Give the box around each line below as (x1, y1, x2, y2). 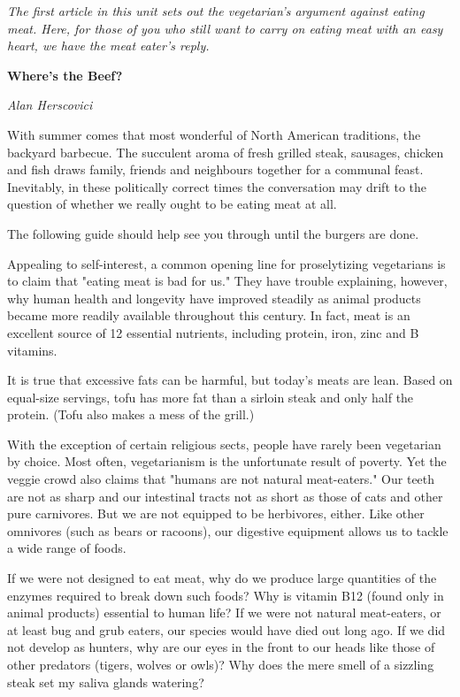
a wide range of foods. (7, 539, 126, 557)
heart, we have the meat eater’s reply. (7, 36, 210, 55)
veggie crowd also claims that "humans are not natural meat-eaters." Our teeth (7, 470, 435, 488)
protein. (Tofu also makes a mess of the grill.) (7, 405, 255, 424)
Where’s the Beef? (7, 65, 123, 84)
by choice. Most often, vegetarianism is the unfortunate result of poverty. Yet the (7, 452, 447, 471)
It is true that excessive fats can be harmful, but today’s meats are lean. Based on (7, 371, 453, 389)
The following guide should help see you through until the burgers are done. (7, 224, 419, 242)
